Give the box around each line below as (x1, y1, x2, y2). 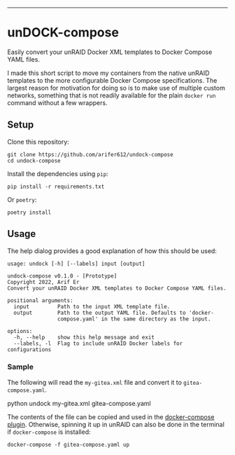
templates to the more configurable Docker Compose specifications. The (7, 76, 218, 84)
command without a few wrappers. (7, 98, 108, 107)
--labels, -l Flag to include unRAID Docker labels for (13, 340, 183, 347)
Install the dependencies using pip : (7, 169, 108, 178)
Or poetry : (7, 195, 37, 203)
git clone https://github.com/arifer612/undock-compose (7, 151, 173, 158)
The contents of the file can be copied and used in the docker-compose (7, 412, 215, 421)
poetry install (7, 209, 52, 216)
